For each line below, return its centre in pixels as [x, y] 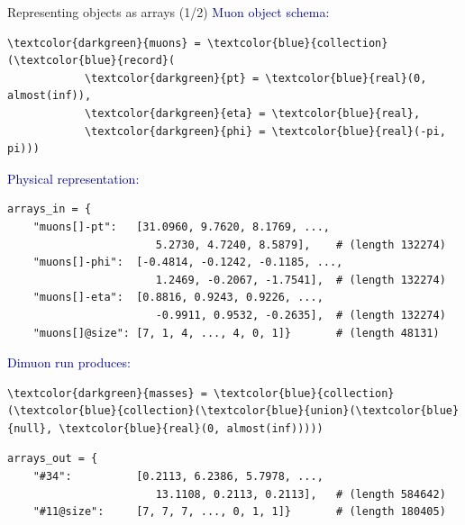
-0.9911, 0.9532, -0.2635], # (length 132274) [301, 315]
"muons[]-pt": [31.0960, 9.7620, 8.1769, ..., [181, 226]
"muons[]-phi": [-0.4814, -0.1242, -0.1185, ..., [188, 262]
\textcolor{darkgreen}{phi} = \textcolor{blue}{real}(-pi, [265, 131]
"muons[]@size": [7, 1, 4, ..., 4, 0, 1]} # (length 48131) [236, 333]
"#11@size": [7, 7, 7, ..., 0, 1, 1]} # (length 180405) [239, 512]
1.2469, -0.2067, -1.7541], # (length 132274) [301, 280]
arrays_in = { [50, 209]
